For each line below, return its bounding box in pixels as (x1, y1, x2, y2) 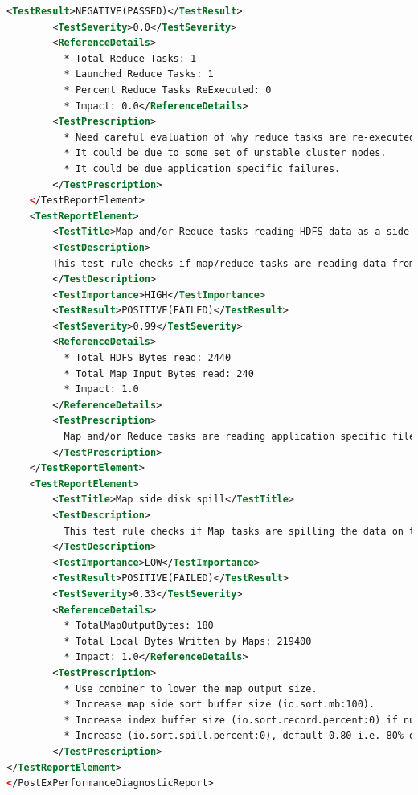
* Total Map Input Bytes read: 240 (64, 367, 254, 379)
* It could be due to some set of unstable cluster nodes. (64, 147, 387, 159)
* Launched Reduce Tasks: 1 (64, 68, 214, 80)
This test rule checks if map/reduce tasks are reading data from (52, 257, 416, 269)
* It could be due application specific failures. (64, 162, 341, 174)
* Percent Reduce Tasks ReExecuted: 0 (64, 84, 272, 96)
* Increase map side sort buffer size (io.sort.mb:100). (64, 699, 375, 711)
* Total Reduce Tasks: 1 (64, 52, 197, 64)
